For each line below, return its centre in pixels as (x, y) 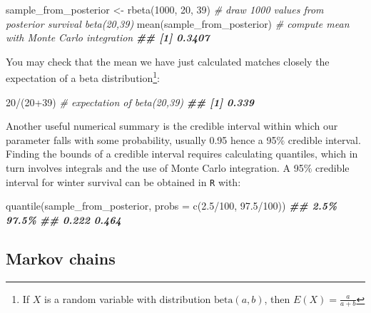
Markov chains (61, 258)
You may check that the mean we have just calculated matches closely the (168, 61)
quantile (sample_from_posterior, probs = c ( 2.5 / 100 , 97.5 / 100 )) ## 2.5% (172, 206)
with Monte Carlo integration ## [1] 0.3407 (108, 37)
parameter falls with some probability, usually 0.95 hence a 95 (141, 139)
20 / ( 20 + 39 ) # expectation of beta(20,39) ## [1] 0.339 (130, 102)
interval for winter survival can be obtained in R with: (123, 181)
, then (277, 298)
